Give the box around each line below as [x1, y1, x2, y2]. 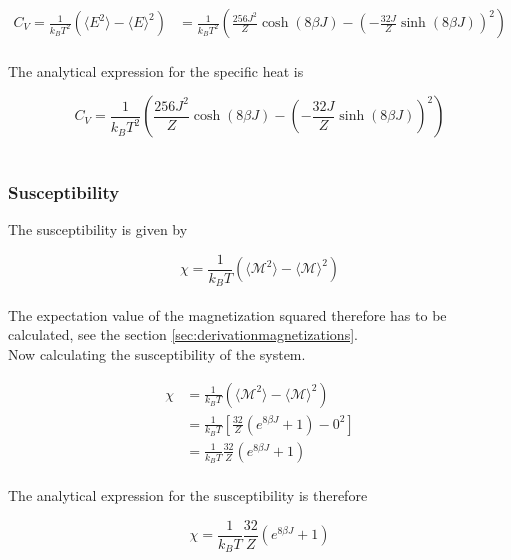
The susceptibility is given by [8, 219, 188, 240]
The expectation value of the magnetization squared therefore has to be [8, 304, 447, 325]
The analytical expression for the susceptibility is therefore [8, 485, 368, 506]
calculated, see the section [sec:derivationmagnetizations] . [8, 324, 358, 345]
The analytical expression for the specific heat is [8, 60, 304, 81]
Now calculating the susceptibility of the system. [8, 343, 306, 364]
